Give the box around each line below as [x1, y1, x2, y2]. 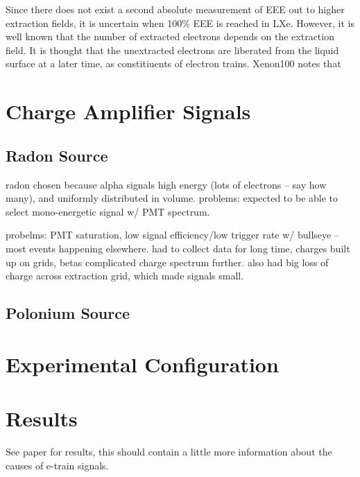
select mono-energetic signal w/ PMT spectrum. [6, 204, 210, 218]
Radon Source [6, 144, 108, 166]
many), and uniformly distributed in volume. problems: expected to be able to [6, 191, 338, 205]
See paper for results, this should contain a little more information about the [6, 444, 332, 458]
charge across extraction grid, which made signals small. [6, 268, 244, 283]
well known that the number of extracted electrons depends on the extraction [6, 29, 334, 44]
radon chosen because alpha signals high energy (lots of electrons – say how [6, 177, 327, 191]
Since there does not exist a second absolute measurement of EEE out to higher [6, 2, 345, 16]
